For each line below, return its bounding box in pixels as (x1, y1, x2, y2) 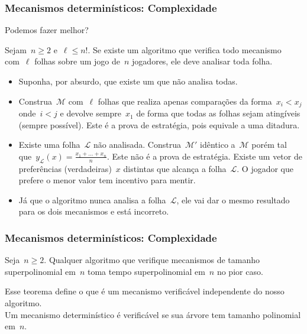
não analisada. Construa (93, 138, 181, 151)
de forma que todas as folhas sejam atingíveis (136, 107, 300, 119)
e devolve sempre (60, 107, 122, 119)
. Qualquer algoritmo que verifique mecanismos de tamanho (44, 254, 260, 266)
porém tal (251, 138, 287, 151)
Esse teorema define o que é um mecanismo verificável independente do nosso (5, 285, 285, 297)
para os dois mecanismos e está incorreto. (18, 205, 169, 218)
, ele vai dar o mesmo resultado (176, 193, 290, 206)
